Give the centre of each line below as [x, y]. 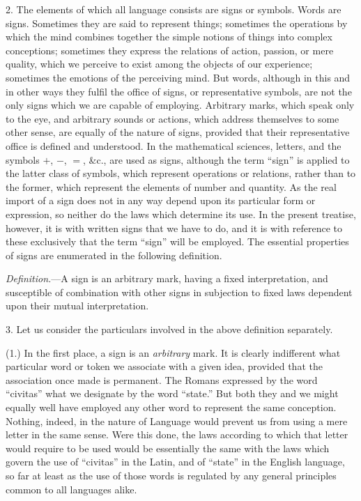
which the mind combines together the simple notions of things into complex [169, 37]
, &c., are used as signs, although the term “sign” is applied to [216, 159]
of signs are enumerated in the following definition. [114, 255]
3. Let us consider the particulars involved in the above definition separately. [169, 329]
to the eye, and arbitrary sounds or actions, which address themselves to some [172, 118]
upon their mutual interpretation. [77, 306]
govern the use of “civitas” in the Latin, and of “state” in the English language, [175, 462]
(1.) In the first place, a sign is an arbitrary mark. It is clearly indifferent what [173, 352]
